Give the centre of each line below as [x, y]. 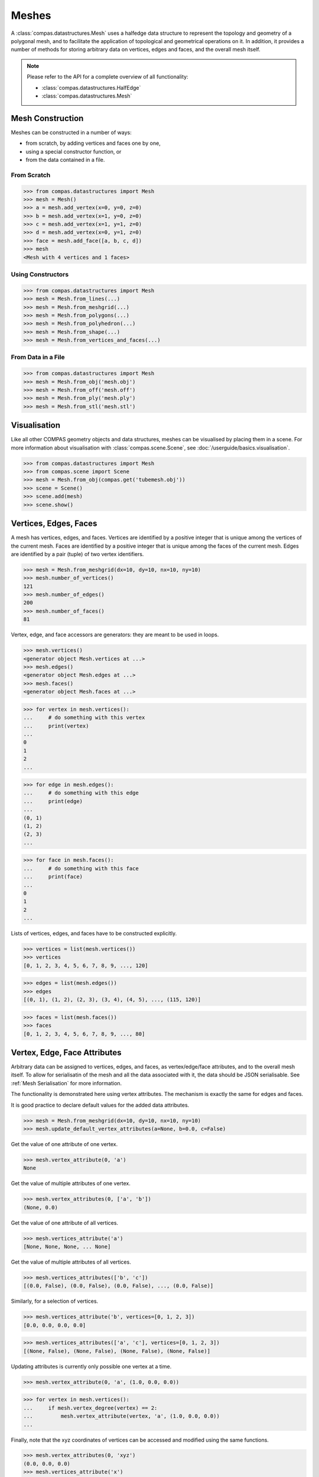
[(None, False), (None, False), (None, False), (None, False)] [117, 1351]
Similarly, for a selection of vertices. [55, 1301]
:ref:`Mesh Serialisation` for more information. [66, 1083]
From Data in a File [38, 357]
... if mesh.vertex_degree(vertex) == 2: [90, 1408]
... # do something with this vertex [84, 718]
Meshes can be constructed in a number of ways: [71, 132]
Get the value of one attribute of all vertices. [64, 1222]
